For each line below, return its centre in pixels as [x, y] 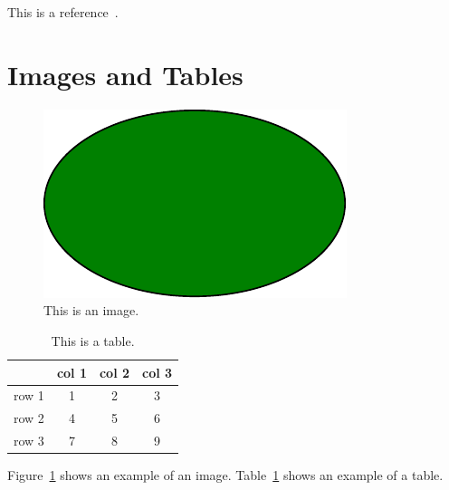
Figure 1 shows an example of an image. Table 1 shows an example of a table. [225, 475]
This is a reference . [63, 12]
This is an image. [91, 310]
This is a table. [93, 340]
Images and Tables [125, 74]
